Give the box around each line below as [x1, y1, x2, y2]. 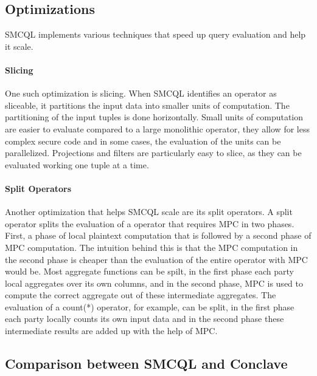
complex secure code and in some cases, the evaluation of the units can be [5, 134, 281, 147]
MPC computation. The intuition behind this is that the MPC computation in [5, 241, 298, 253]
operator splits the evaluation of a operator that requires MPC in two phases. [5, 217, 294, 230]
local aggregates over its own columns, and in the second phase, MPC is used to [5, 276, 303, 289]
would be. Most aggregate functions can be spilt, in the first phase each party [5, 265, 294, 278]
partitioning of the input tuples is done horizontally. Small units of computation [5, 111, 304, 123]
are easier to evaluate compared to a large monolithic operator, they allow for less [5, 122, 310, 135]
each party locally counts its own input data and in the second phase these [5, 312, 284, 325]
